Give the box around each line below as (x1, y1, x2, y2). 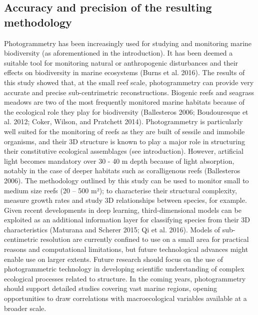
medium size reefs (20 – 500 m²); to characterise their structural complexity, (4, 185, 237, 195)
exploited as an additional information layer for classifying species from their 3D (4, 214, 250, 225)
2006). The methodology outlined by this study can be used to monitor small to (4, 175, 249, 185)
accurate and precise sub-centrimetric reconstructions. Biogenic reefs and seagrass (4, 87, 254, 97)
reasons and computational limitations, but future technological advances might (4, 244, 248, 254)
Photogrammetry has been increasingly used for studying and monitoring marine (4, 38, 252, 48)
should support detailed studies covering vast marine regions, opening (4, 283, 217, 293)
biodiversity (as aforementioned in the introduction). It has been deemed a (4, 48, 233, 58)
